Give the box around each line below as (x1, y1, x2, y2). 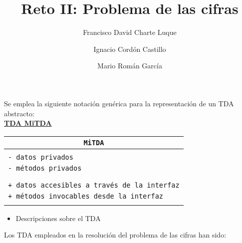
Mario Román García (97, 60, 162, 71)
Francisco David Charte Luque (83, 27, 177, 37)
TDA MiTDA (4, 118, 52, 128)
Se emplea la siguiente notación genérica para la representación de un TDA (4, 98, 234, 108)
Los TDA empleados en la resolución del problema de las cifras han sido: (4, 230, 227, 240)
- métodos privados (8, 164, 82, 172)
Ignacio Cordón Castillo (93, 43, 166, 54)
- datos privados (8, 153, 73, 161)
